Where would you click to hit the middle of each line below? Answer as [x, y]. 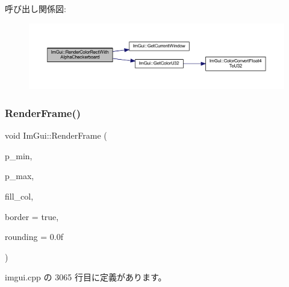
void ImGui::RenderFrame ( [56, 135]
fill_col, [19, 196]
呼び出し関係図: [36, 8]
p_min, [19, 155]
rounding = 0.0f [34, 237]
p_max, [20, 176]
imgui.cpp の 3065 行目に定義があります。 [86, 277]
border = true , [32, 216]
